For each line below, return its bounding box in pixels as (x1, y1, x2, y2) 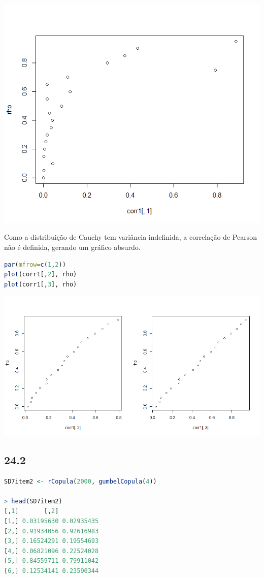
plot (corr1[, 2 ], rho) (4, 271, 77, 278)
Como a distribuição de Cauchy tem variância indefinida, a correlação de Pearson (4, 232, 257, 242)
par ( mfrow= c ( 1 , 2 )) (4, 261, 66, 268)
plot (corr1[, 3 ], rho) (4, 280, 77, 288)
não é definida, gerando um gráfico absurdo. (4, 241, 141, 252)
